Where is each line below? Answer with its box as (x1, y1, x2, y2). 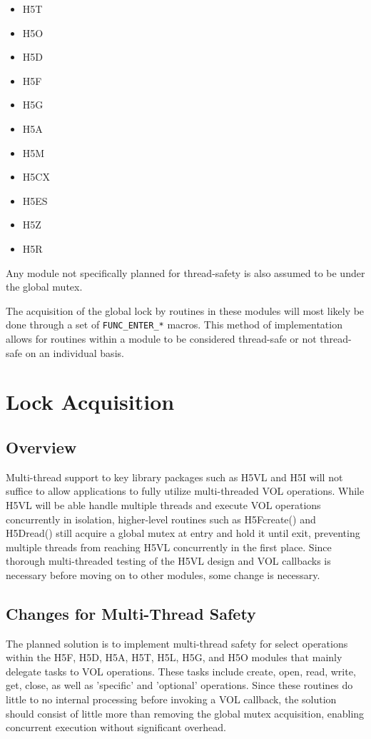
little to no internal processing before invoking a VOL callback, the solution (6, 692, 337, 707)
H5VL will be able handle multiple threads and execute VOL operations (6, 497, 321, 512)
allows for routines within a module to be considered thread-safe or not (6, 331, 317, 346)
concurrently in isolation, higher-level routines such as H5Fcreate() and (6, 511, 316, 526)
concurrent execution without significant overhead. (6, 720, 226, 735)
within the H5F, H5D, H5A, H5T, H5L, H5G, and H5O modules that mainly (6, 650, 342, 665)
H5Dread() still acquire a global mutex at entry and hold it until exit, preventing (6, 526, 360, 541)
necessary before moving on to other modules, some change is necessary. (6, 567, 320, 582)
